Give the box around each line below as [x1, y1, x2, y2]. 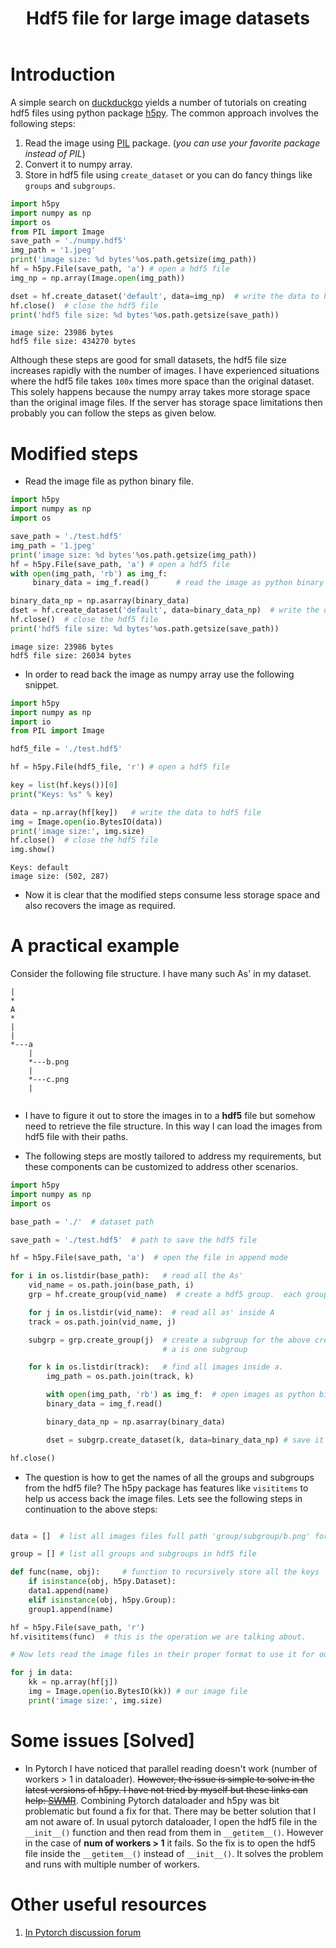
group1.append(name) [28, 1604, 114, 1614]
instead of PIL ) [24, 147, 86, 159]
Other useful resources [10, 1893, 207, 1916]
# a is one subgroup [162, 1344, 248, 1354]
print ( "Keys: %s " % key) [10, 789, 114, 799]
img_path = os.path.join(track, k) [46, 1372, 195, 1382]
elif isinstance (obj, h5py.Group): [28, 1595, 177, 1605]
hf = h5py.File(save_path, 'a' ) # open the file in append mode [10, 1253, 288, 1263]
